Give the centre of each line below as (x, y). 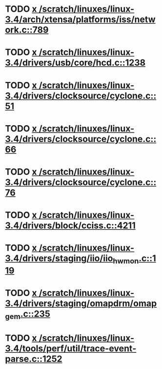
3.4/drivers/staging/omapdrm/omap (81, 303)
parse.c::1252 (34, 359)
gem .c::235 (28, 315)
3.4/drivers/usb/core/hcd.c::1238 (75, 63)
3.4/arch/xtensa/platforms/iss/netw (80, 19)
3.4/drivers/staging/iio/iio (59, 258)
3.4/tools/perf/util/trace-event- (71, 348)
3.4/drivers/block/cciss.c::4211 (70, 225)
